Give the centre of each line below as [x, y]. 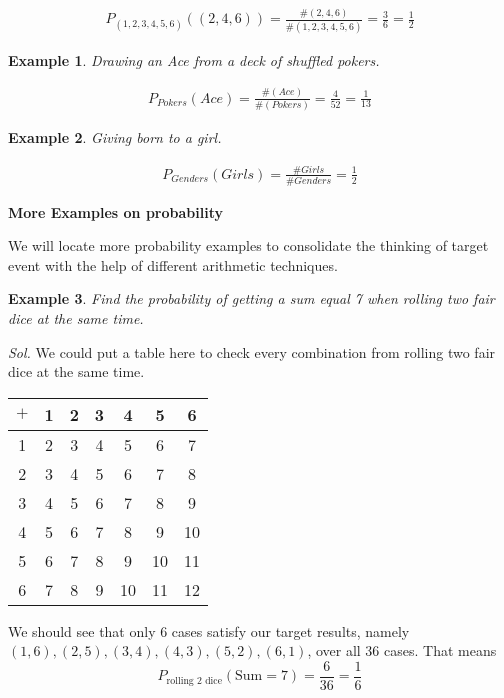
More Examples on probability [115, 211]
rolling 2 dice [194, 680]
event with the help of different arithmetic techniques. [173, 264]
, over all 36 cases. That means [402, 650]
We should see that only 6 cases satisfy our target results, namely [209, 630]
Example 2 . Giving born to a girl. [115, 136]
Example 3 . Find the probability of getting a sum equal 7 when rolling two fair [251, 298]
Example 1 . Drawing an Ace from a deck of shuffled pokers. [194, 59]
